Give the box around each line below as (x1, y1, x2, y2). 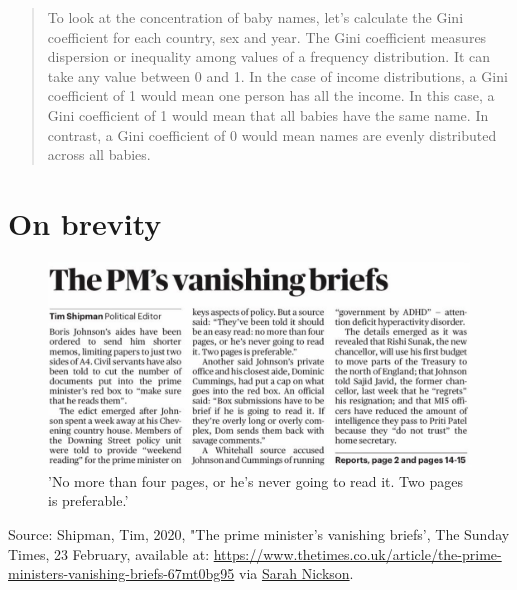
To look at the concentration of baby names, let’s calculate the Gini (47, 7, 464, 27)
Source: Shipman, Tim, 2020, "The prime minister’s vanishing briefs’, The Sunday (8, 524, 510, 545)
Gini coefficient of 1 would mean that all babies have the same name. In (47, 104, 489, 125)
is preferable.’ (48, 490, 129, 511)
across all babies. (47, 144, 151, 165)
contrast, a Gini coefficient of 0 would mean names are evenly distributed (47, 124, 497, 145)
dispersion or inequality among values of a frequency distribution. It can (47, 46, 491, 67)
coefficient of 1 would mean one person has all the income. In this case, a (47, 85, 495, 106)
